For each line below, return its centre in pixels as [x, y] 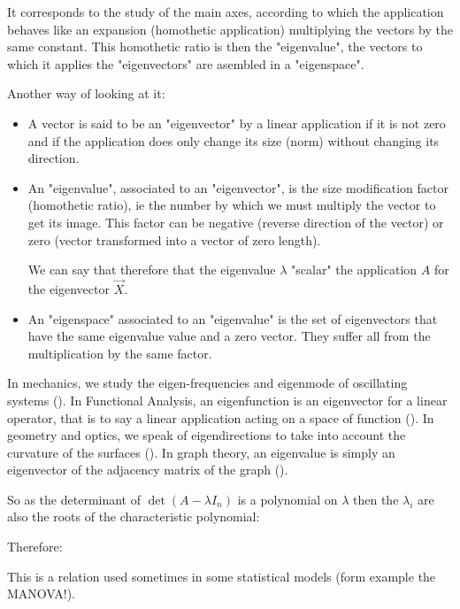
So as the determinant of [74, 499]
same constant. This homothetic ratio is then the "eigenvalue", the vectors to [215, 46]
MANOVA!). [42, 594]
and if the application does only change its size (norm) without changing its [234, 140]
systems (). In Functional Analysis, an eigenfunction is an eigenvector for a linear [227, 400]
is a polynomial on [287, 499]
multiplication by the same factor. [120, 353]
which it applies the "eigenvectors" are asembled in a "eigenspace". [186, 63]
